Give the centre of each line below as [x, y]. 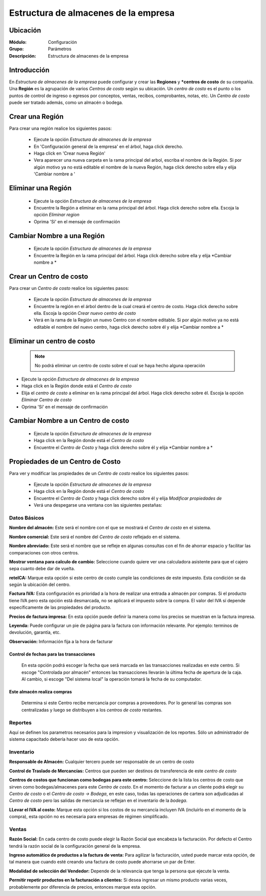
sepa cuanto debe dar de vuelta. [42, 569]
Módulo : [18, 42]
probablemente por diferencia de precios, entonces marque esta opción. [83, 887]
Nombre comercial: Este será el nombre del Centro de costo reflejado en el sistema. [95, 537]
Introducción [29, 70]
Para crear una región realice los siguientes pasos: [60, 128]
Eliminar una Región [40, 188]
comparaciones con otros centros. [44, 552]
